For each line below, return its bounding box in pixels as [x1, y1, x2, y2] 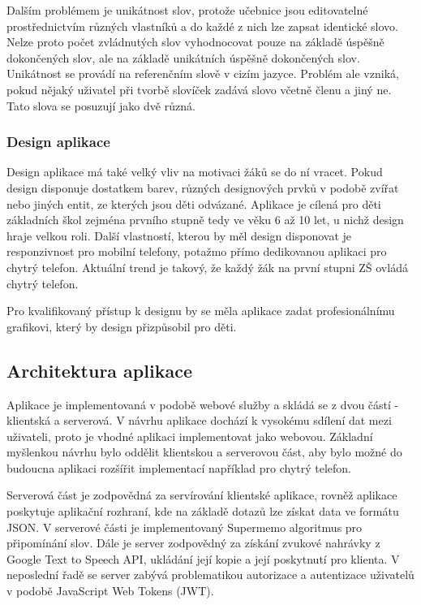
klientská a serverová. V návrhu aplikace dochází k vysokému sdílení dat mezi [6, 412, 392, 429]
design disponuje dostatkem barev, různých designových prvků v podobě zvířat [6, 179, 399, 196]
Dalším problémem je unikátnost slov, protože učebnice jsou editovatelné [6, 2, 368, 18]
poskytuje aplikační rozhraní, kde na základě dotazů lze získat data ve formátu [6, 503, 399, 520]
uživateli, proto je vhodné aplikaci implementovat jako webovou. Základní [6, 427, 373, 444]
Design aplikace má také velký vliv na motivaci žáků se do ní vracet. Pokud [6, 163, 383, 180]
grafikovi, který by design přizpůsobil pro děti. [6, 318, 237, 335]
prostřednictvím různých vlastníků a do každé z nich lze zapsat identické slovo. [6, 17, 399, 34]
